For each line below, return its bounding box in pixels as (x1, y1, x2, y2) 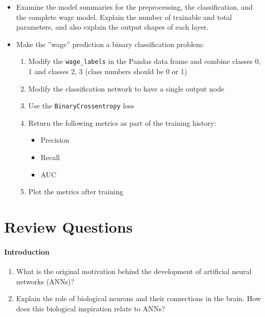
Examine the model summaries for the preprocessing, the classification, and (16, 2, 253, 12)
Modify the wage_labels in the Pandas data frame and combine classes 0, (28, 56, 261, 66)
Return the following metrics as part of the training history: (28, 117, 216, 128)
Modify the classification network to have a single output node (28, 83, 225, 94)
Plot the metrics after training (28, 186, 123, 197)
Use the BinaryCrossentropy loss (28, 100, 135, 111)
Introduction (4, 246, 50, 257)
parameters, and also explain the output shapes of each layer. (16, 21, 209, 32)
